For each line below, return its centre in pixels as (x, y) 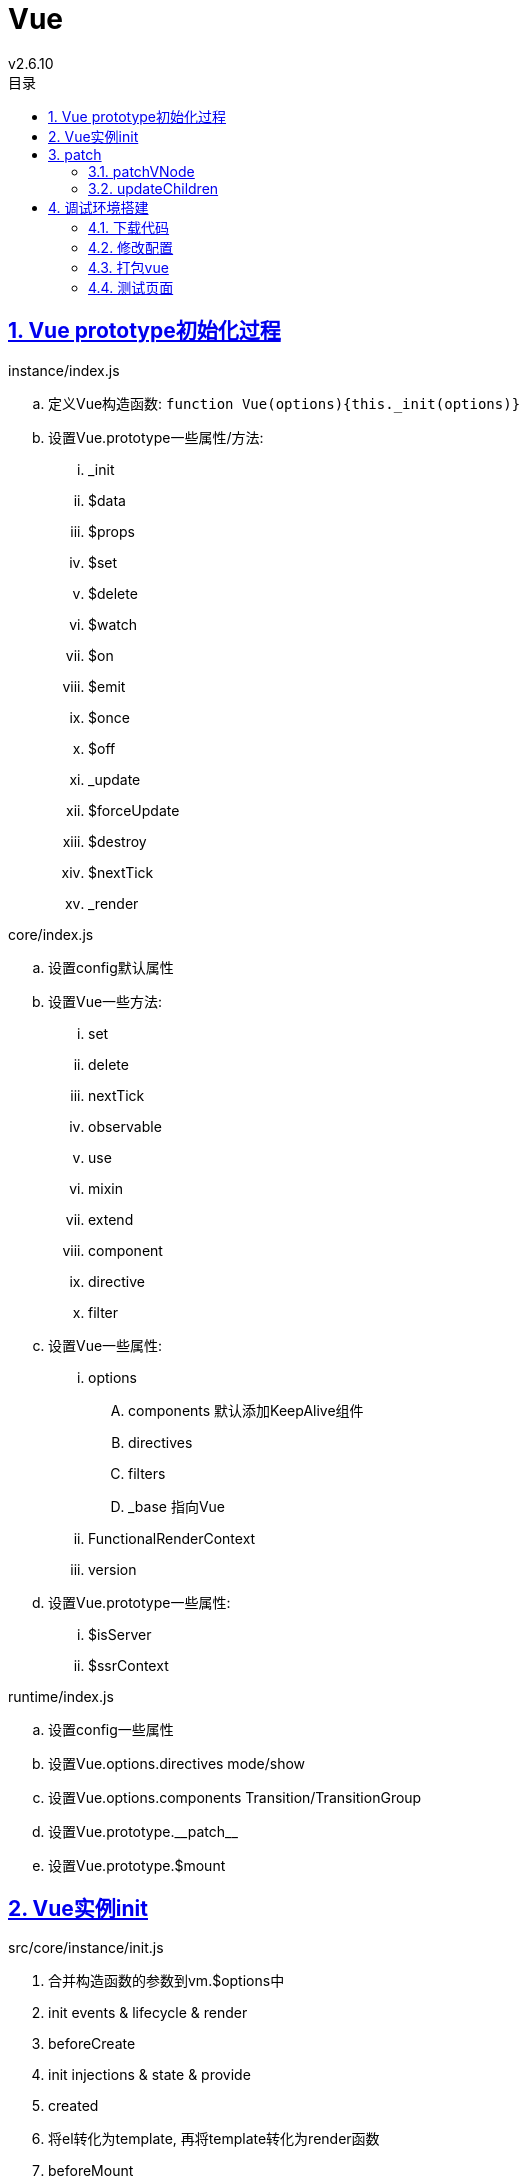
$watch (113, 624)
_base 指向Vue (177, 1506)
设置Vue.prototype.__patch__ (143, 1831)
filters (147, 1473)
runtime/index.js (61, 1696)
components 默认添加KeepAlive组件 (246, 1410)
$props (111, 531)
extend (111, 1219)
